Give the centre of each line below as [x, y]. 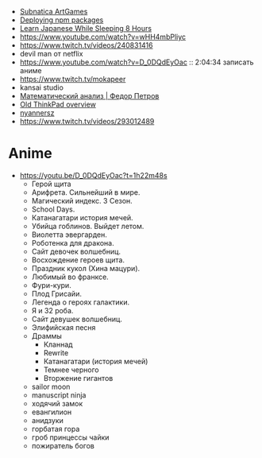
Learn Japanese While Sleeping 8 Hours [86, 28]
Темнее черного [71, 370]
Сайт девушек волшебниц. [77, 319]
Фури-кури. [51, 285]
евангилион [52, 412]
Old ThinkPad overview [58, 104]
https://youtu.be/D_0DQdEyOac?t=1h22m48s [94, 175]
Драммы [46, 336]
